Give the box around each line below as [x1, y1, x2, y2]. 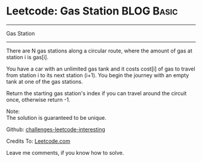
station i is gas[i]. [6, 53, 49, 61]
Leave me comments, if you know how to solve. [6, 149, 124, 156]
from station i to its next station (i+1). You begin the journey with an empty [6, 71, 189, 79]
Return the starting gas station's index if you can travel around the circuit [6, 89, 187, 97]
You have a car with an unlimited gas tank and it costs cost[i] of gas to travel [6, 65, 195, 72]
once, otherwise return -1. [6, 96, 70, 103]
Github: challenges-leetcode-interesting [6, 125, 105, 133]
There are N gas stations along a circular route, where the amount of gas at [6, 47, 192, 54]
